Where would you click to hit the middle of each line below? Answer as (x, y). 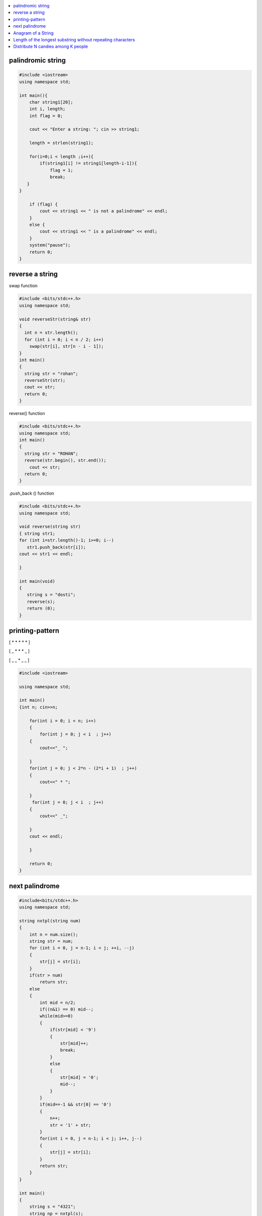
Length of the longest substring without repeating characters (74, 39)
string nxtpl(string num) (50, 921)
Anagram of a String (33, 33)
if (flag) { (44, 204)
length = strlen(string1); (62, 143)
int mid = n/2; (58, 1002)
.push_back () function (32, 493)
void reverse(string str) (50, 527)
